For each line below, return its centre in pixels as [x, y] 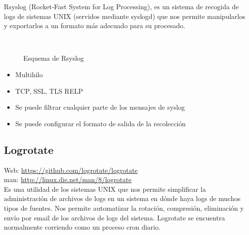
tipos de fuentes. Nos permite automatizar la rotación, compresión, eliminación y [124, 208]
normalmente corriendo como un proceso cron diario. [82, 227]
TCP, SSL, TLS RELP [49, 91]
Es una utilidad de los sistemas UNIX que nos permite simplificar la [105, 189]
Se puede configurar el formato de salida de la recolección [101, 123]
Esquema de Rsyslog [54, 58]
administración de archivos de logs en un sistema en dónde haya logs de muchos [122, 198]
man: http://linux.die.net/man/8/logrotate [68, 179]
